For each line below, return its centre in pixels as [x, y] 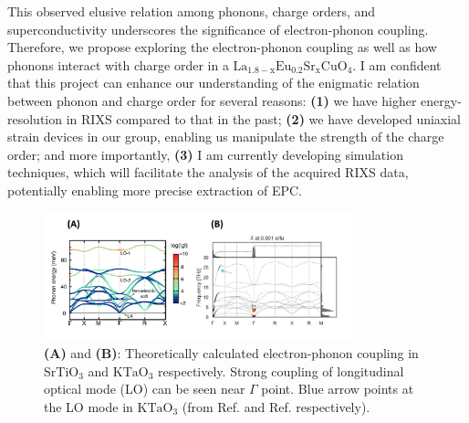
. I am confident [397, 64]
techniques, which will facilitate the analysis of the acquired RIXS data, [208, 172]
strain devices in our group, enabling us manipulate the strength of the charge [226, 137]
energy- [441, 100]
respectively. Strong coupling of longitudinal [281, 370]
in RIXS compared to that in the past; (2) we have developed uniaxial [264, 118]
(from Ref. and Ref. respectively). [276, 407]
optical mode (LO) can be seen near [145, 389]
